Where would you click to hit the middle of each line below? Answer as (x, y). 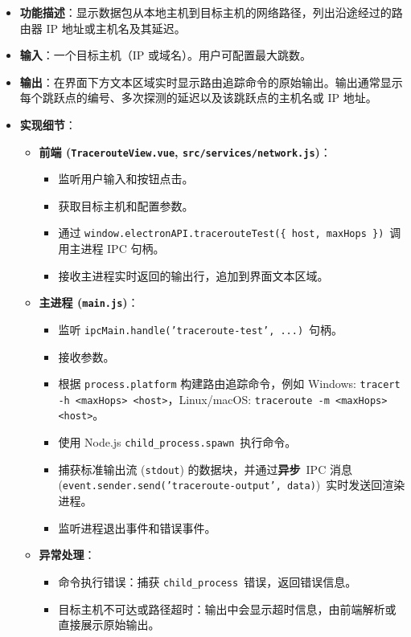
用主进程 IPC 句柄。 (111, 249)
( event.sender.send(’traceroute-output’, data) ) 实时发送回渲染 (232, 485)
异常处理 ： (67, 555)
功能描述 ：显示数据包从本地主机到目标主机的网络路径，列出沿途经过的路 (211, 12)
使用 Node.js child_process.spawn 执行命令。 (177, 442)
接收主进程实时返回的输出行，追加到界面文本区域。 (193, 275)
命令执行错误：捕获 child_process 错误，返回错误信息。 (208, 581)
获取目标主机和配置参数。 (126, 205)
